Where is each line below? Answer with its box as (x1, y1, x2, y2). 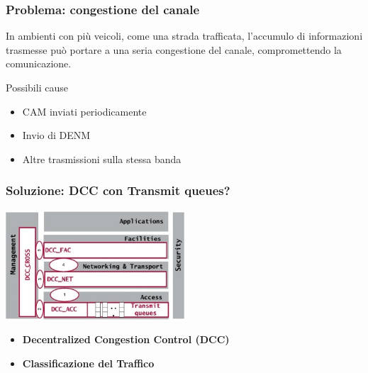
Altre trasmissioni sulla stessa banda (22, 151, 182, 166)
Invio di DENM (22, 128, 91, 143)
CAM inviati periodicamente (22, 104, 147, 118)
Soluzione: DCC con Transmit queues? (6, 182, 230, 199)
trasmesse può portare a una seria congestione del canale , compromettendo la (6, 42, 342, 57)
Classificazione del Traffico (22, 355, 155, 370)
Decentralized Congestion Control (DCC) (22, 332, 230, 347)
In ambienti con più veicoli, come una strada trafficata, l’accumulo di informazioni (6, 28, 363, 43)
